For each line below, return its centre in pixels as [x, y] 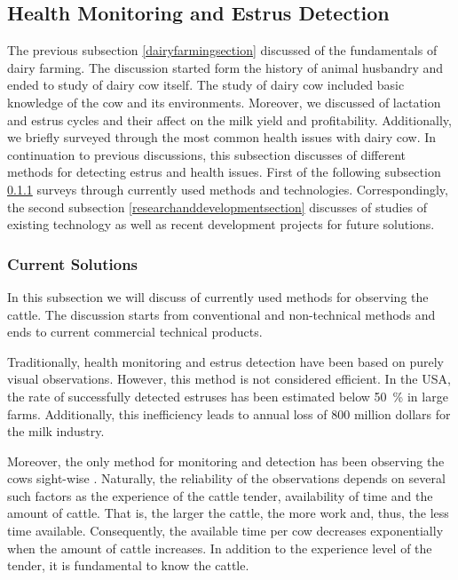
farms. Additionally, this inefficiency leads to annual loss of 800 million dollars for [229, 413]
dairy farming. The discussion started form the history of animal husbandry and [225, 67]
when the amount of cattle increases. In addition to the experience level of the [220, 548]
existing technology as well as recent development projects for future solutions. [221, 224]
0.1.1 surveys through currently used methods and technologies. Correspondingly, [228, 189]
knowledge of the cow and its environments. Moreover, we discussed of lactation [224, 102]
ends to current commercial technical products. [135, 332]
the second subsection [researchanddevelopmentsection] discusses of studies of [217, 207]
